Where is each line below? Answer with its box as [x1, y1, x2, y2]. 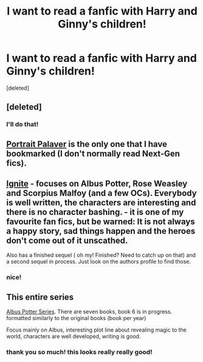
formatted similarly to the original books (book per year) [6, 315, 146, 322]
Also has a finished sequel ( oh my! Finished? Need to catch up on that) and [6, 251, 196, 259]
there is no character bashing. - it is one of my [6, 207, 184, 217]
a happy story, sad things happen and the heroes [6, 226, 196, 236]
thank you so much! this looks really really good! [6, 348, 153, 357]
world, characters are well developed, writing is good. [6, 333, 141, 340]
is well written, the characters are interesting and [6, 197, 196, 208]
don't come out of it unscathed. [6, 236, 128, 246]
